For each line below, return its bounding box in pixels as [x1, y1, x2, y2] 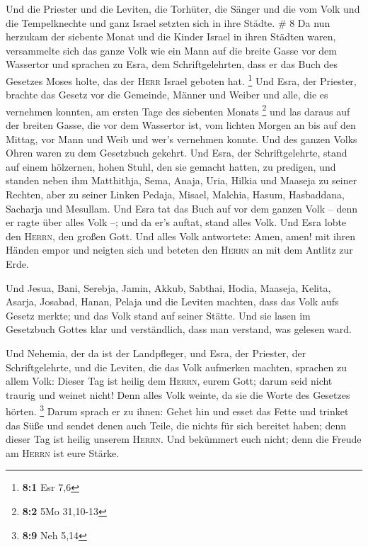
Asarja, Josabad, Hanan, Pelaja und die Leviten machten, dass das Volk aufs [6, 294, 339, 309]
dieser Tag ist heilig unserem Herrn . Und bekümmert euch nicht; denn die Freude [6, 432, 362, 446]
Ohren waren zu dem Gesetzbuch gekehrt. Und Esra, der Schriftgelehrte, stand [6, 145, 347, 160]
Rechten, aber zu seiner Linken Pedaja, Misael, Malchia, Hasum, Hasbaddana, [6, 187, 345, 202]
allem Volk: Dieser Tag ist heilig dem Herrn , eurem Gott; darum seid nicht [6, 373, 333, 388]
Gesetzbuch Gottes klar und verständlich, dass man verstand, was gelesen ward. [6, 322, 352, 337]
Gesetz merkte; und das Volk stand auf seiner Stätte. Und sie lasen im [6, 308, 311, 322]
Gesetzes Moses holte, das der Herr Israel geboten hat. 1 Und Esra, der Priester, [6, 71, 357, 88]
